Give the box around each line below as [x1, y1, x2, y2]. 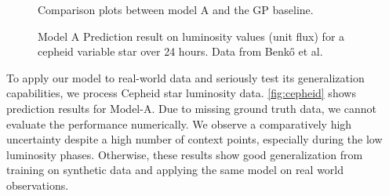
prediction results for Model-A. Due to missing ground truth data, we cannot [6, 100, 377, 116]
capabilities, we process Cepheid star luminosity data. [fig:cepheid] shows [6, 85, 356, 101]
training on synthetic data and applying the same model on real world [6, 162, 344, 178]
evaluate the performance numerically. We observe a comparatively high [6, 115, 352, 132]
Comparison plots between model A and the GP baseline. [38, 2, 314, 17]
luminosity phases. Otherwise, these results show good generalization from [6, 146, 363, 162]
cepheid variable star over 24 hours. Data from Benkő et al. [38, 43, 323, 60]
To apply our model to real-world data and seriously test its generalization [6, 69, 365, 85]
